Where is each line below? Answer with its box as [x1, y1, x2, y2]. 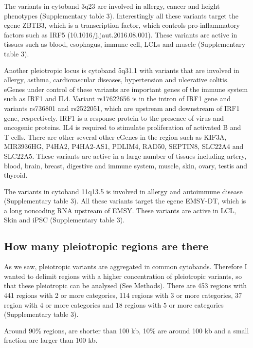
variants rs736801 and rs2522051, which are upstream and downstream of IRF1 [4, 103, 240, 113]
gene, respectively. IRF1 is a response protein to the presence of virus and [4, 112, 224, 123]
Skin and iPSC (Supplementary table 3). [4, 215, 125, 225]
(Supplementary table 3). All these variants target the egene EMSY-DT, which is [4, 196, 246, 206]
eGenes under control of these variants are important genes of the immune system [4, 84, 248, 94]
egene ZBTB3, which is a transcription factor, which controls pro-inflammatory [4, 20, 240, 30]
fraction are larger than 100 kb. [4, 335, 98, 345]
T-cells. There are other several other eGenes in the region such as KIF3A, [4, 131, 227, 142]
